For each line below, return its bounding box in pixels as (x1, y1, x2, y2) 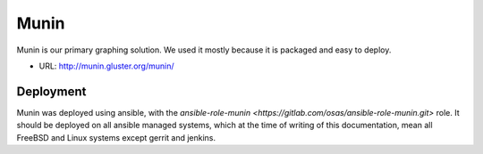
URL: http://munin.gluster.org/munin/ (38, 61, 174, 71)
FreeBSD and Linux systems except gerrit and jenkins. (16, 132, 216, 142)
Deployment (16, 84, 87, 99)
